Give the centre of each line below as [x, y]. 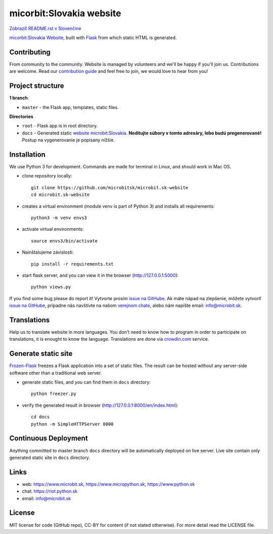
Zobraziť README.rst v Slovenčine [45, 28]
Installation [27, 154]
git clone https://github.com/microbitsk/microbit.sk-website [110, 187]
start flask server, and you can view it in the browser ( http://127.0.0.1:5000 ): [100, 275]
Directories [21, 116]
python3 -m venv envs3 [59, 218]
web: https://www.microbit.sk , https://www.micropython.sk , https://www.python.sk [108, 484]
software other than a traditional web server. [56, 373]
